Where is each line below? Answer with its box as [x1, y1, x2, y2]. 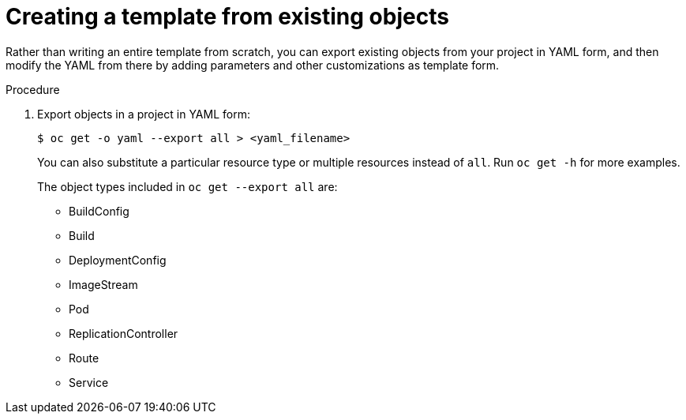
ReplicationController [69, 326, 178, 340]
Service [69, 375, 109, 389]
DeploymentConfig [69, 253, 167, 267]
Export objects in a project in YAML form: [37, 107, 250, 121]
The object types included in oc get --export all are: [37, 179, 338, 193]
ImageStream [69, 277, 138, 291]
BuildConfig [69, 204, 129, 218]
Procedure [6, 82, 60, 96]
